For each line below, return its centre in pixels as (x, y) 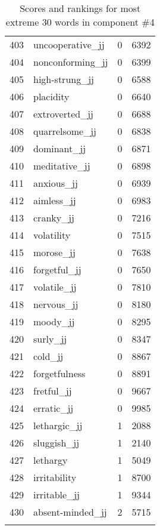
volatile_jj (55, 287)
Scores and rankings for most (80, 8)
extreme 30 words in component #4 (80, 22)
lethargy (51, 460)
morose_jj (54, 252)
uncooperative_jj (69, 44)
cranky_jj (54, 218)
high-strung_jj (64, 79)
